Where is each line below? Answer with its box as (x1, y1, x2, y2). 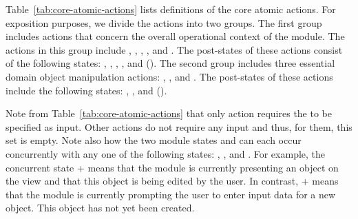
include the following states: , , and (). (6, 83, 167, 97)
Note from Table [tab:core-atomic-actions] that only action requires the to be (6, 106, 332, 121)
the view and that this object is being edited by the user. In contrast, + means (6, 174, 339, 188)
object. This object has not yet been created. (6, 200, 195, 215)
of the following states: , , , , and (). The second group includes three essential (6, 56, 335, 70)
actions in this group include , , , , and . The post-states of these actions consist (6, 42, 343, 56)
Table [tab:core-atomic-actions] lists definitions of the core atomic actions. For (6, 2, 336, 16)
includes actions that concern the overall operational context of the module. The (6, 29, 345, 43)
